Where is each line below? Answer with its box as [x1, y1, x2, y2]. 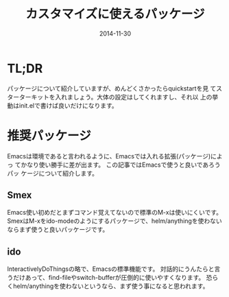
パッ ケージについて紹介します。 [7, 169, 98, 177]
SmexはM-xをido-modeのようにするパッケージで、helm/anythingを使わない [7, 217, 222, 225]
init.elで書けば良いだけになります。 [19, 101, 118, 110]
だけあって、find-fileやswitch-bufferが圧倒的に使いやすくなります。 [12, 274, 205, 282]
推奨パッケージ [7, 128, 91, 143]
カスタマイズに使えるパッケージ [25, 6, 205, 22]
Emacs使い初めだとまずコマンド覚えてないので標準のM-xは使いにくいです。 [7, 209, 223, 217]
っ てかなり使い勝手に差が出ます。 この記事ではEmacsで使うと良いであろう [7, 161, 221, 169]
